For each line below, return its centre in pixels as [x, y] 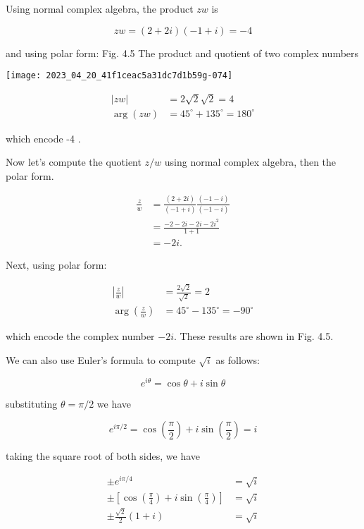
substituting [32, 403]
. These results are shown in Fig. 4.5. [254, 336]
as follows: [238, 359]
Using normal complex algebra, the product [100, 8]
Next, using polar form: [56, 265]
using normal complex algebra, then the [250, 162]
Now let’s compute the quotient [74, 162]
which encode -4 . [43, 138]
